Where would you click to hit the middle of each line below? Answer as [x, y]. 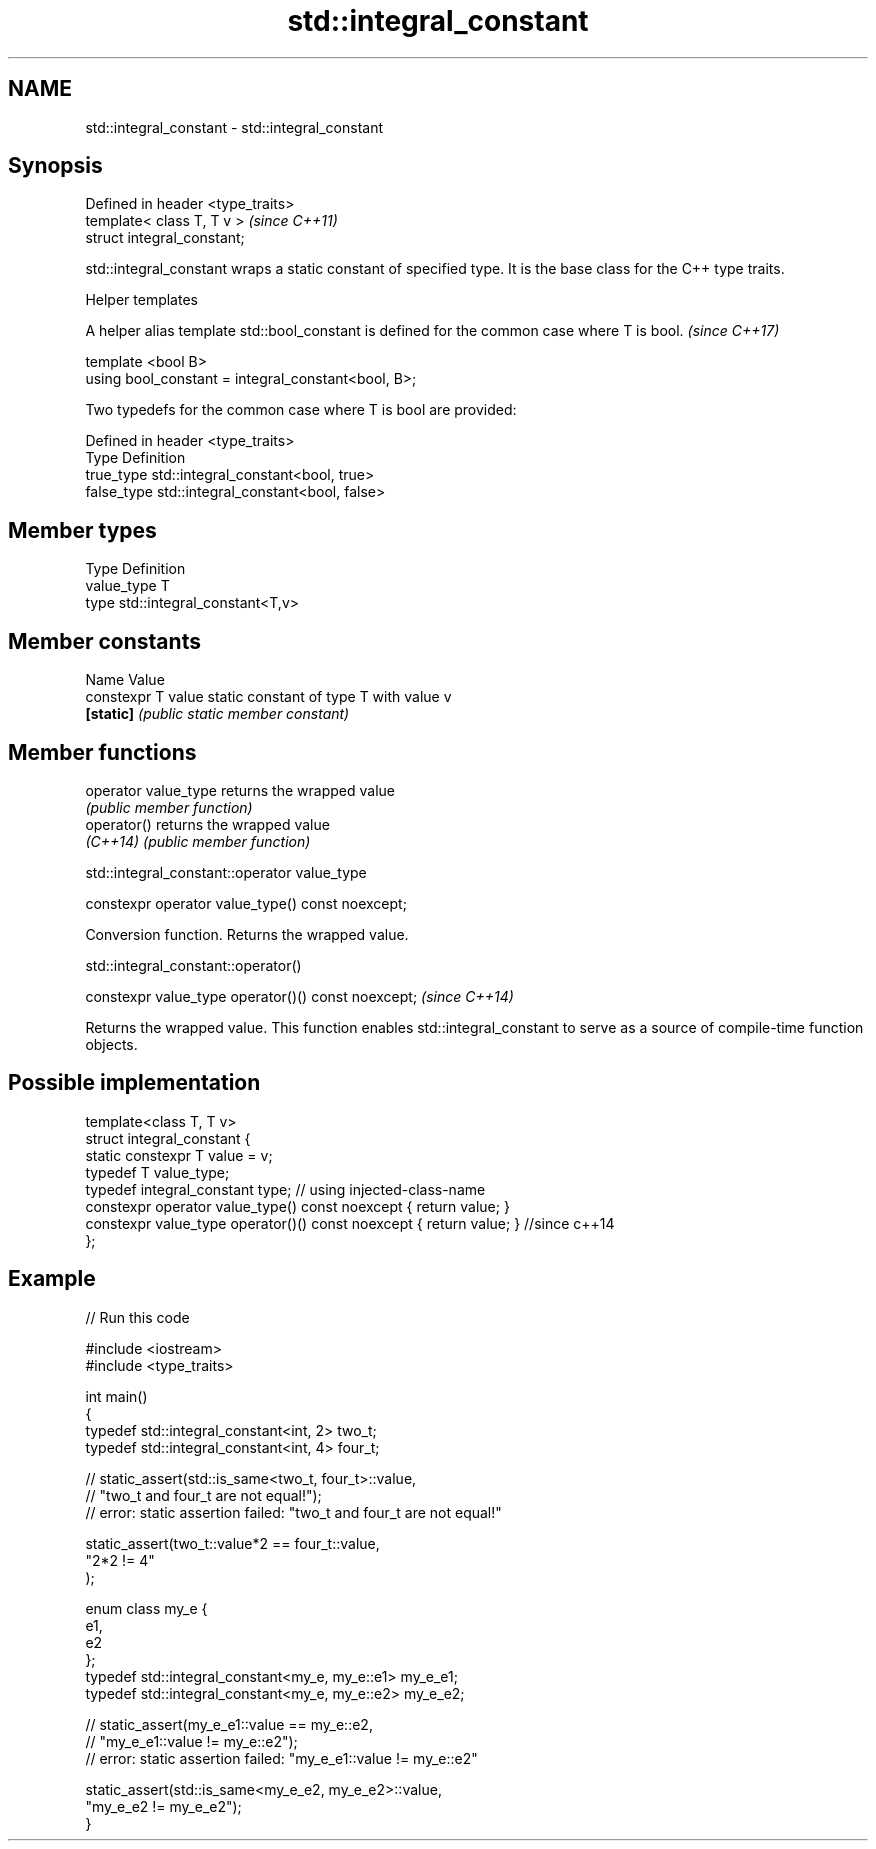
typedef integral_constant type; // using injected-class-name [285, 1189]
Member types [82, 530]
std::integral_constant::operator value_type [226, 872]
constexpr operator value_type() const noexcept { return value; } [297, 1206]
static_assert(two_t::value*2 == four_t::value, [232, 1543]
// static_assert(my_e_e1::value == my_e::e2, [229, 1724]
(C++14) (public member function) [198, 841]
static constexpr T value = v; [179, 1155]
